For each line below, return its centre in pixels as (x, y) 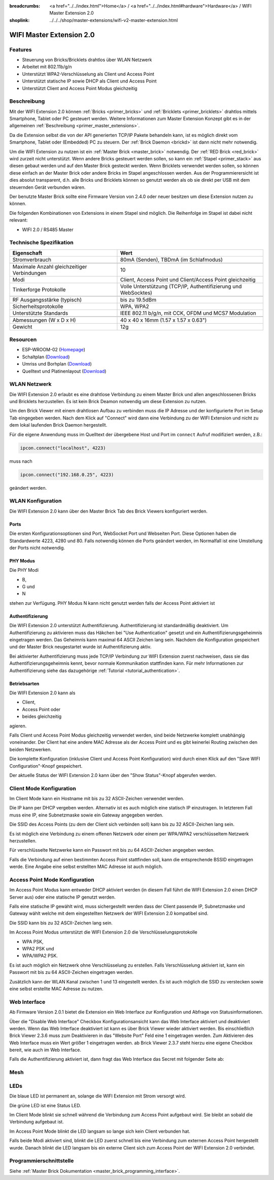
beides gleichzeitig (42, 717)
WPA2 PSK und (38, 949)
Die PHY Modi (24, 570)
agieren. (18, 726)
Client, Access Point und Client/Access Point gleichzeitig (188, 279)
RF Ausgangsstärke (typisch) (47, 299)
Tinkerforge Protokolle (39, 289)
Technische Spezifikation (41, 243)
